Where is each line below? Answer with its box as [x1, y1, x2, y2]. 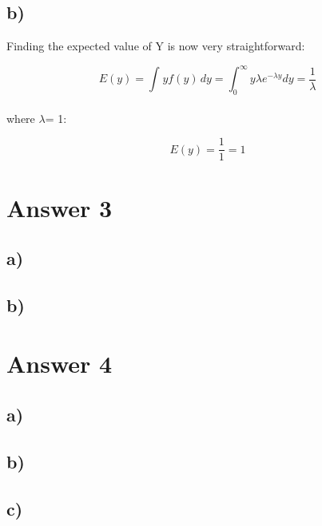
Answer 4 [6, 347, 113, 380]
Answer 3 [6, 191, 113, 223]
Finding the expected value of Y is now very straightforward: [6, 38, 305, 54]
